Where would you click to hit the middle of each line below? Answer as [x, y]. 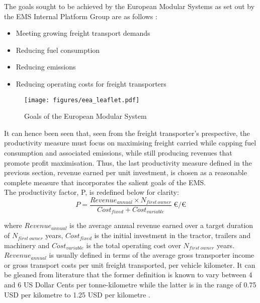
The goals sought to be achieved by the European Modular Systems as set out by [129, 6]
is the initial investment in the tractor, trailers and [172, 235]
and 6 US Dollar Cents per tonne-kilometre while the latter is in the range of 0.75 [130, 285]
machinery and [27, 245]
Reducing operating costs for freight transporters [91, 83]
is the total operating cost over [134, 245]
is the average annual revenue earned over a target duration [161, 225]
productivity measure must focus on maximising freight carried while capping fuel [130, 143]
